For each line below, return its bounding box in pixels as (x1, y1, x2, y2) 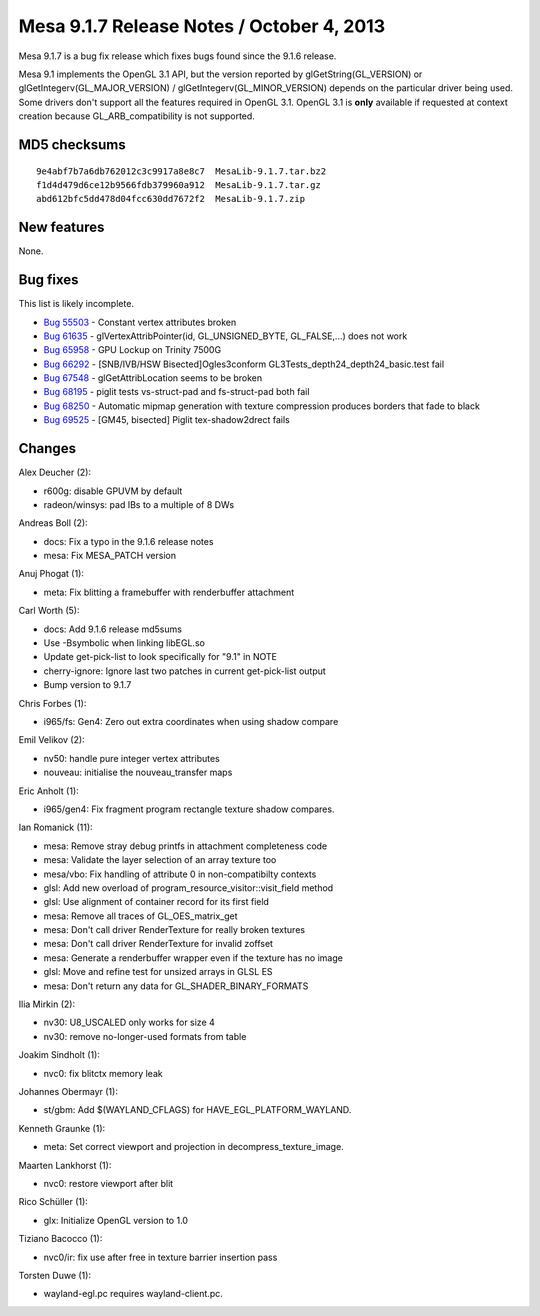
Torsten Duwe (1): (18, 1269, 92, 1281)
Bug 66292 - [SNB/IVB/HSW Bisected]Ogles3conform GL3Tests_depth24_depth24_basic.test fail (43, 358, 445, 370)
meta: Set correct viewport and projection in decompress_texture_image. (43, 1141, 344, 1153)
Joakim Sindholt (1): (18, 1049, 100, 1061)
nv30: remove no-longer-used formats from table (43, 1030, 247, 1042)
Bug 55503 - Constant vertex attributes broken (43, 316, 237, 328)
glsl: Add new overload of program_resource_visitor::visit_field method (43, 881, 334, 894)
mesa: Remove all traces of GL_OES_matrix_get (43, 910, 238, 922)
